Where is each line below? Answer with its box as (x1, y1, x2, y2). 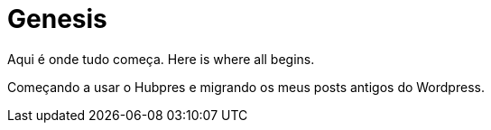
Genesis (7, 4, 107, 34)
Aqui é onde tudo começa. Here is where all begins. (7, 51, 315, 67)
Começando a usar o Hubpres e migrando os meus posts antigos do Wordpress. (7, 79, 485, 95)
